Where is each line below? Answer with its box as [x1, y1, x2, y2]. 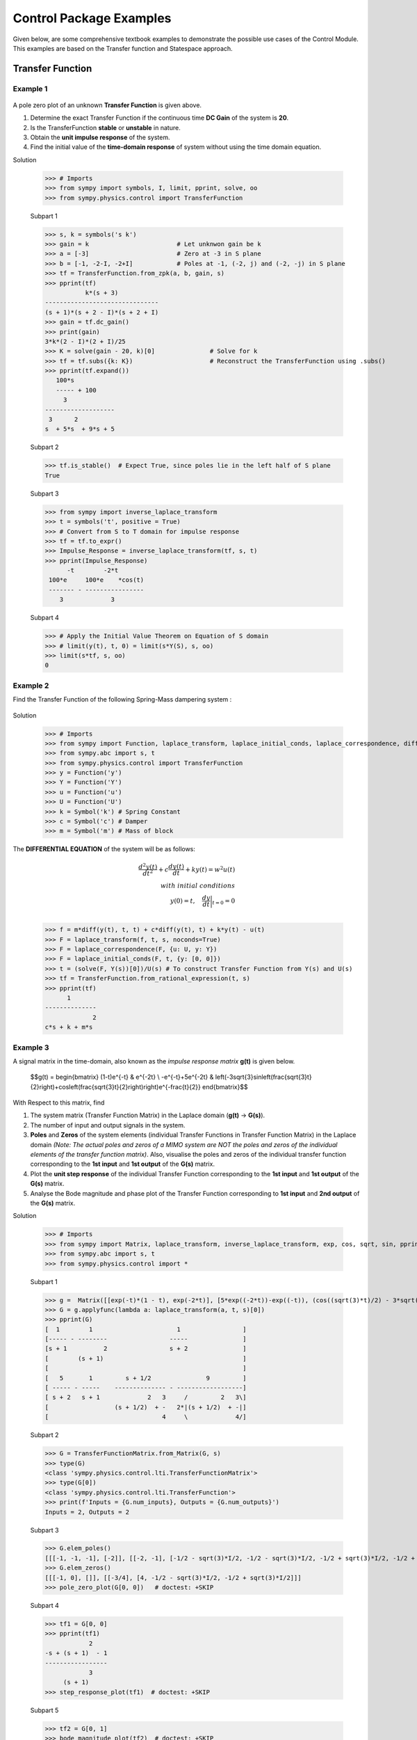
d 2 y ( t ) [138, 862, 158, 871]
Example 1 [13, 84, 48, 93]
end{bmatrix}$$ [202, 1082, 248, 1091]
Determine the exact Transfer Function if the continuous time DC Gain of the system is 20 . [30, 113, 289, 122]
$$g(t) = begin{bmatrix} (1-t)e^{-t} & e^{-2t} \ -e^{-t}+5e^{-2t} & [30, 1073, 214, 1082]
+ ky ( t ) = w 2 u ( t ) [185, 864, 236, 873]
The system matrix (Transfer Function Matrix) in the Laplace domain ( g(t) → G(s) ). [30, 1111, 265, 1120]
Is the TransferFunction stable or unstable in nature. [30, 123, 181, 132]
